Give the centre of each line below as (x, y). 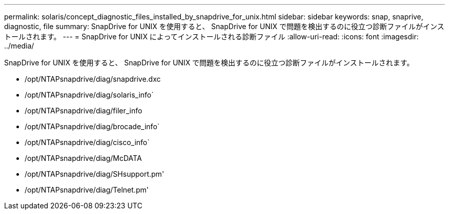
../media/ (19, 46)
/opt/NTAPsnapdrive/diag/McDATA (83, 158)
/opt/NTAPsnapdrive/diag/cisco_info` (87, 142)
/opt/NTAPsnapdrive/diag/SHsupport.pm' (95, 174)
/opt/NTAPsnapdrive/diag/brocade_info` (92, 126)
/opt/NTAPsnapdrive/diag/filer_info (84, 111)
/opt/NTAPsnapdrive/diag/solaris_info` (89, 95)
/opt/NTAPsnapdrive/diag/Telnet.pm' (87, 190)
